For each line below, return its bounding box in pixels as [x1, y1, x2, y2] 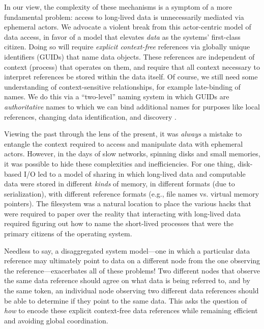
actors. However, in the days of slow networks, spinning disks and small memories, [4, 148, 260, 159]
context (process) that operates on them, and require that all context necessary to [4, 61, 260, 72]
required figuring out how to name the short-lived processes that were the [4, 218, 233, 229]
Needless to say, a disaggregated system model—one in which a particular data [4, 245, 250, 256]
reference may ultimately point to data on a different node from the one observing [4, 255, 260, 266]
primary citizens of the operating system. [4, 228, 132, 239]
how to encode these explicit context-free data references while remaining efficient [4, 305, 258, 316]
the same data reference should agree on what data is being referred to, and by [4, 275, 250, 286]
